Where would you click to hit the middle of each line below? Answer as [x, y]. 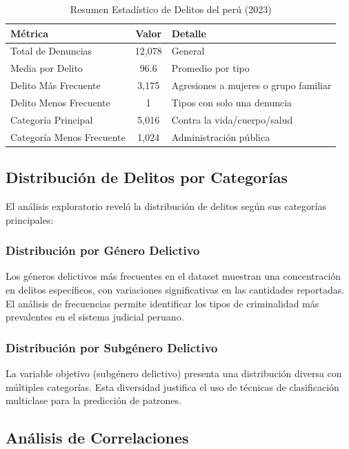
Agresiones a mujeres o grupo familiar [251, 85]
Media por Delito [47, 68]
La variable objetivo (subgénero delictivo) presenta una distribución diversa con [174, 373]
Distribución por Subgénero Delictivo [112, 347]
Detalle [189, 33]
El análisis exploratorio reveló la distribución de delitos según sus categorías [166, 206]
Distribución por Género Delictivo [103, 250]
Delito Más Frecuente [56, 85]
